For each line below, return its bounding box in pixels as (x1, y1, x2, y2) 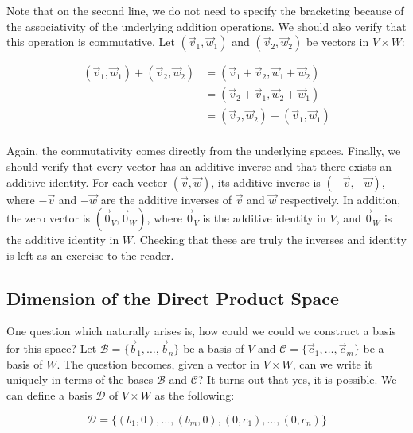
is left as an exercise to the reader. (6, 246, 174, 263)
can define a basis (6, 387, 92, 404)
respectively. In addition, (280, 191, 401, 207)
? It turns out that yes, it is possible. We (197, 371, 397, 388)
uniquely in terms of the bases (6, 371, 154, 388)
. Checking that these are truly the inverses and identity (133, 231, 407, 248)
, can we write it (292, 355, 372, 372)
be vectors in (306, 33, 369, 50)
